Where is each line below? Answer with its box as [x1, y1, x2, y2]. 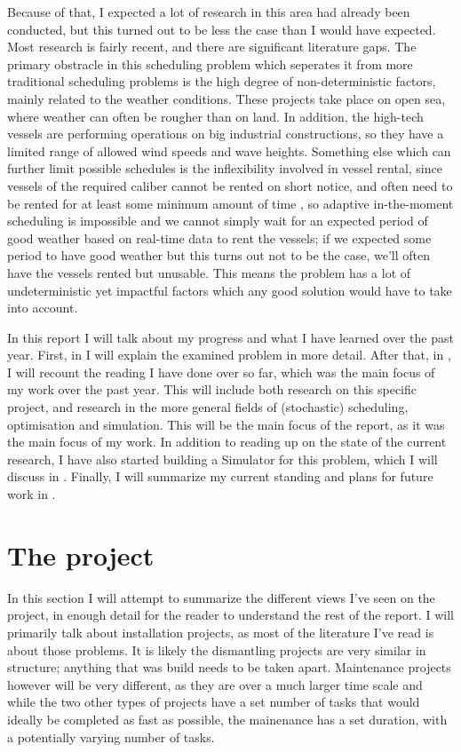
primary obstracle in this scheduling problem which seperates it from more [7, 54, 413, 73]
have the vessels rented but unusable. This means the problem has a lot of [7, 263, 411, 281]
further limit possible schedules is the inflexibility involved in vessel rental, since [7, 159, 442, 178]
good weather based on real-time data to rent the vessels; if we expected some [7, 228, 432, 247]
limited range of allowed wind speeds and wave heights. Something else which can [7, 141, 451, 160]
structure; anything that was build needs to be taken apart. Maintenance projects [7, 658, 451, 677]
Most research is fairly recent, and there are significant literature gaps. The [7, 37, 417, 56]
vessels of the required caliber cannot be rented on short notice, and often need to [7, 176, 453, 194]
